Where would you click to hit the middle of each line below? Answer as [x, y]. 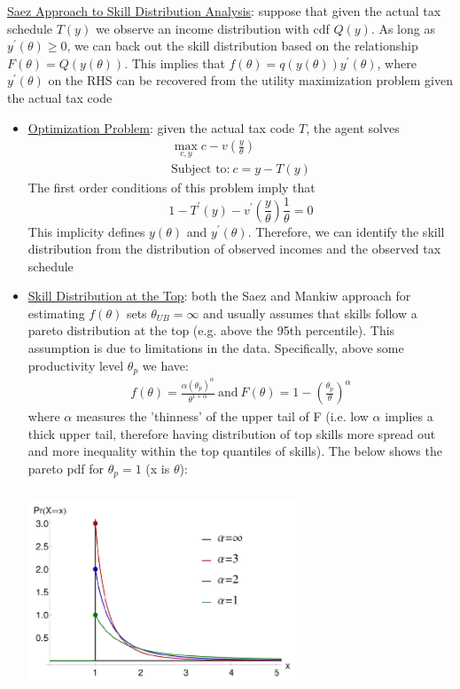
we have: [165, 365]
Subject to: [200, 170]
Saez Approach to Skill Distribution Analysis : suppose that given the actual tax [224, 11]
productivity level [76, 365]
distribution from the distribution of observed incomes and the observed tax [234, 249]
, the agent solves [353, 127]
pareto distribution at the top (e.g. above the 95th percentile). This [211, 330]
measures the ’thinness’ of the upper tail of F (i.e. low [222, 416]
